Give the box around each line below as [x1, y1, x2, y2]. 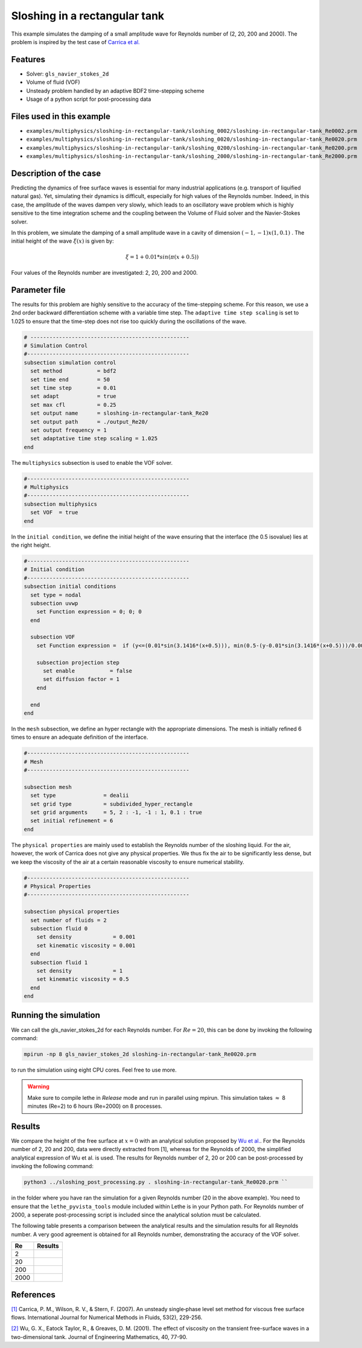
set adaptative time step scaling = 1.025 [30, 435, 158, 442]
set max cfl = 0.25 [30, 401, 117, 408]
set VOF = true [30, 509, 78, 516]
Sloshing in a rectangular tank [11, 9, 165, 22]
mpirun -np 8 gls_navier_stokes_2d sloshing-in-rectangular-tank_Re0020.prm [24, 1050, 256, 1058]
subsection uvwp [30, 599, 78, 607]
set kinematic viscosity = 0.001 [36, 942, 136, 949]
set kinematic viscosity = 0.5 [36, 976, 129, 983]
